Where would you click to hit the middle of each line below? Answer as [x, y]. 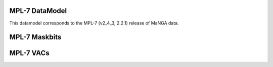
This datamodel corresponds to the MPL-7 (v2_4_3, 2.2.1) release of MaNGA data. [94, 23]
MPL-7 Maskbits [35, 37]
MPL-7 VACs [30, 53]
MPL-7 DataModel [38, 11]
